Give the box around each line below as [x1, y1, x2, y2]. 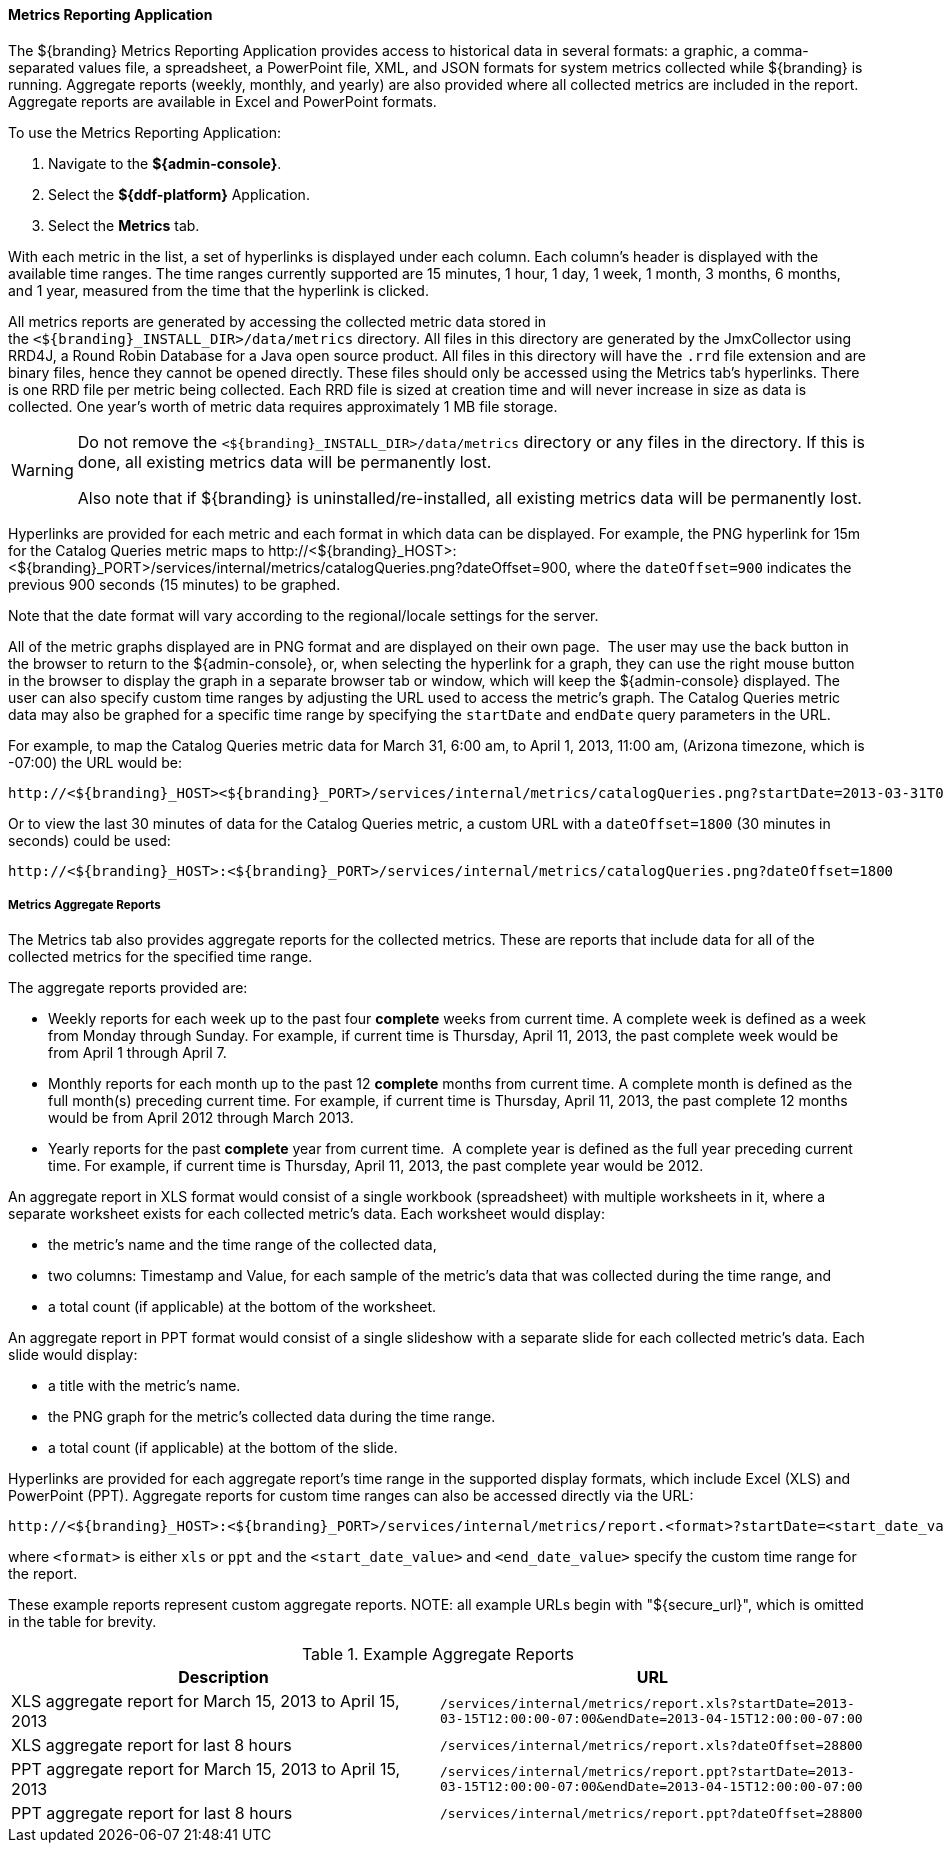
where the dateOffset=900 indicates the [574, 558, 852, 576]
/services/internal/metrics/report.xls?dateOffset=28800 [440, 1737, 863, 1753]
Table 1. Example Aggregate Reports [301, 1644, 575, 1665]
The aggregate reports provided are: [8, 979, 248, 997]
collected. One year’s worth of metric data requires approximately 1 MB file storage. [8, 397, 558, 415]
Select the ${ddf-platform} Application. [48, 185, 310, 203]
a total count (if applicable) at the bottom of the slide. [48, 1439, 398, 1457]
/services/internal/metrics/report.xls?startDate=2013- [440, 1696, 855, 1712]
